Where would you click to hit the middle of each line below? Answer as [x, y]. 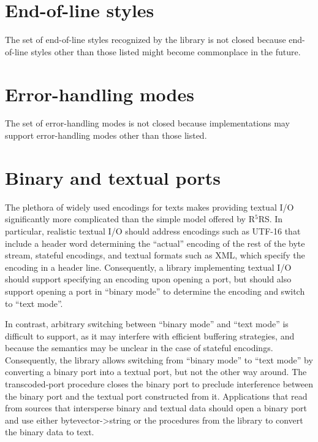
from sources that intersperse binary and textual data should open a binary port [156, 408]
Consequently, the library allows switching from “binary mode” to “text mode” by [159, 359]
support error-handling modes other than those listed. [106, 135]
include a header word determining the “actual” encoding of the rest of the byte [155, 243]
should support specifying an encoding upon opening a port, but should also [148, 279]
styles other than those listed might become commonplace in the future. [166, 51]
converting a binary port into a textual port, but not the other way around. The [156, 372]
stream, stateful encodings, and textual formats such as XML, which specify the [155, 255]
